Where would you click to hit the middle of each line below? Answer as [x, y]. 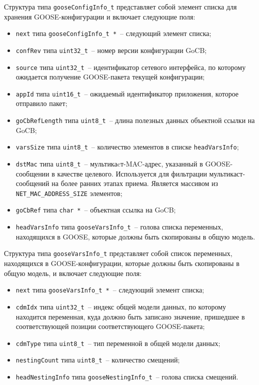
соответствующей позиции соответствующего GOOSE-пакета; [110, 326]
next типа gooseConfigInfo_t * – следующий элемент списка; [113, 33]
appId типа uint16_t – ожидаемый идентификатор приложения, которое [127, 93]
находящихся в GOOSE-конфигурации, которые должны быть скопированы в [122, 263]
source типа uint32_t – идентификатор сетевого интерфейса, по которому [131, 67]
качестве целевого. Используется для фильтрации [132, 173]
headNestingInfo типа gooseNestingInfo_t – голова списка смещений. [127, 377]
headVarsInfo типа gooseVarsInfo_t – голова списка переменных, [119, 227]
